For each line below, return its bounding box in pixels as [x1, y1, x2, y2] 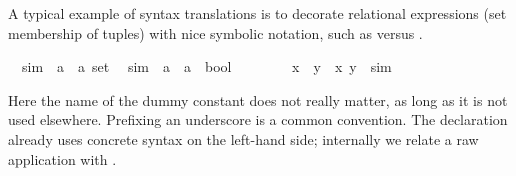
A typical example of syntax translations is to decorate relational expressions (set [8, 3, 507, 23]
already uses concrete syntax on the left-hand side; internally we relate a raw [8, 128, 479, 149]
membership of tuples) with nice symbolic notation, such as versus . [8, 22, 423, 43]
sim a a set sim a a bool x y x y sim [21, 56, 392, 77]
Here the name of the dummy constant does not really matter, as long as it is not [8, 89, 508, 110]
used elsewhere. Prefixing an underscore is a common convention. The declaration [8, 109, 508, 130]
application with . [8, 148, 117, 169]
